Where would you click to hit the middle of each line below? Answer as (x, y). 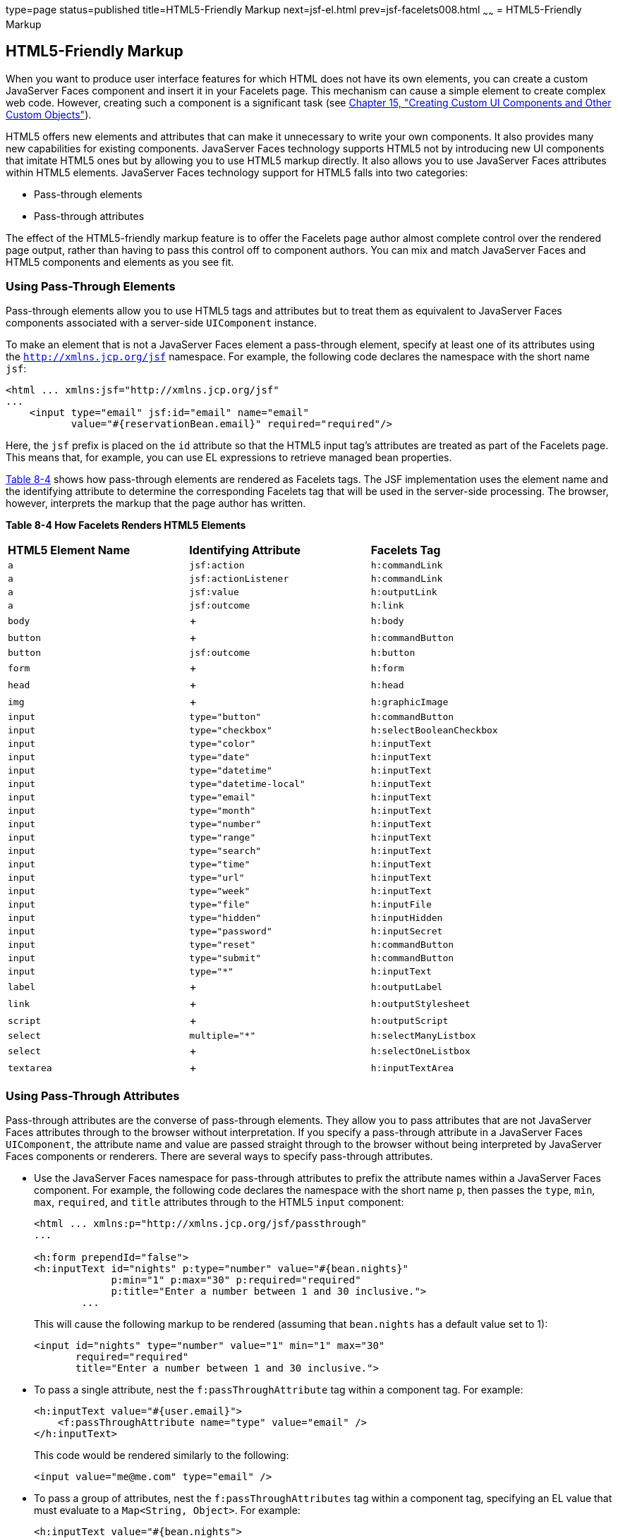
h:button (393, 653)
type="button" (225, 717)
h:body (387, 621)
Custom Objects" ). (49, 114)
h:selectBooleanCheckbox (434, 731)
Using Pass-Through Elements (91, 287)
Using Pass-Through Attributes (93, 1095)
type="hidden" (225, 918)
